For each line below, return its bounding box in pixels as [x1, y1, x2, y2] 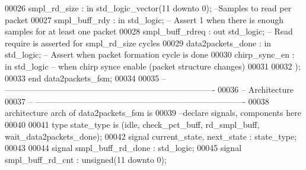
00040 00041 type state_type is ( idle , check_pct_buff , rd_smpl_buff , [5, 118, 260, 130]
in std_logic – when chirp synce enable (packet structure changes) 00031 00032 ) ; [5, 59, 301, 72]
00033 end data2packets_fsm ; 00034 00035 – [5, 71, 167, 84]
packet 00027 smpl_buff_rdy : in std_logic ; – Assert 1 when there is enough [5, 13, 283, 26]
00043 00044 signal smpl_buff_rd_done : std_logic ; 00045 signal [5, 141, 242, 154]
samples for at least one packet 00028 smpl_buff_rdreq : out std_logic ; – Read [5, 25, 293, 37]
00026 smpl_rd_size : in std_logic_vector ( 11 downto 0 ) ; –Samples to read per [5, 2, 292, 14]
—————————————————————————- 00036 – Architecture [5, 83, 294, 96]
